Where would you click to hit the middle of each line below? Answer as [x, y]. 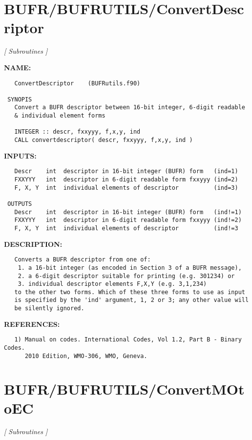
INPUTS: [20, 155]
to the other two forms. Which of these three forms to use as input [130, 292]
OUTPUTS [20, 204]
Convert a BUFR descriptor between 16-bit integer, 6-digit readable [130, 108]
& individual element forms [60, 116]
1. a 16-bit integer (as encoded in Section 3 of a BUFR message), [130, 268]
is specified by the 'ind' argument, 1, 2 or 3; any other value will [132, 300]
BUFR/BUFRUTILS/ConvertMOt [124, 389]
